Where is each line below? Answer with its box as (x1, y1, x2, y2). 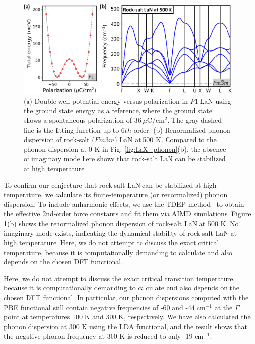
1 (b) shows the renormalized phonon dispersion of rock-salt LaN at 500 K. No (4, 218, 239, 228)
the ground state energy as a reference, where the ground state (24, 105, 212, 115)
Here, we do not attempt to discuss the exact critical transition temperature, (4, 273, 235, 283)
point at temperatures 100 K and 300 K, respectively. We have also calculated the (4, 312, 251, 322)
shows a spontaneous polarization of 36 (24, 115, 141, 125)
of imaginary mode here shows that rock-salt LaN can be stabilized (24, 153, 226, 164)
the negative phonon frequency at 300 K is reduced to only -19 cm (4, 331, 204, 341)
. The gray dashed (167, 115, 222, 125)
